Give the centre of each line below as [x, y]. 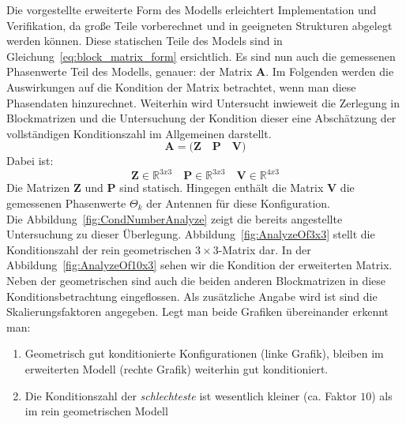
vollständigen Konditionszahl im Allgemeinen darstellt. [139, 133]
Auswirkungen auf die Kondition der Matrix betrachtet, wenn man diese [181, 86]
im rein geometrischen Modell [96, 411]
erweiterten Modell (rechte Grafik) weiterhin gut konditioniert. [177, 368]
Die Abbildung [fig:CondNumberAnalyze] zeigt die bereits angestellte [175, 218]
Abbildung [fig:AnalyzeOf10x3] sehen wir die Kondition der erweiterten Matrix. [199, 265]
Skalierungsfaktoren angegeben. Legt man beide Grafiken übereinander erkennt [198, 311]
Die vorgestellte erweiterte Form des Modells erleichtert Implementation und [192, 9]
